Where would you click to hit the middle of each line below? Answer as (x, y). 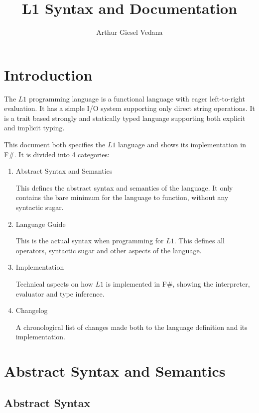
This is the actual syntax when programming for (90, 241)
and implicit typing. (34, 128)
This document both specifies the (55, 145)
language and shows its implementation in (182, 145)
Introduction (48, 74)
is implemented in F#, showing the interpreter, (178, 283)
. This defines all (199, 241)
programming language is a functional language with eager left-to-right (137, 98)
